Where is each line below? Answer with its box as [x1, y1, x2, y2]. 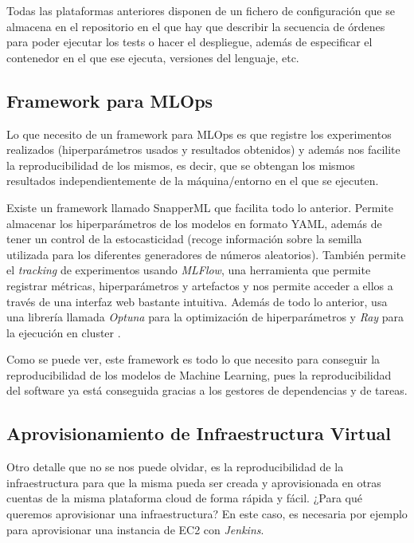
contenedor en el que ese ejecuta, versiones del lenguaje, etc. [6, 49, 299, 65]
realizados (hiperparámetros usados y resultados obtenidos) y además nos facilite [6, 141, 400, 158]
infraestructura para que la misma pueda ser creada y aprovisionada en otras [6, 474, 381, 490]
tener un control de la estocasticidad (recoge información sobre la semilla [6, 230, 362, 247]
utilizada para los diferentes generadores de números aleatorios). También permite [6, 246, 406, 262]
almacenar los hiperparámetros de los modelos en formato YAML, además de [6, 214, 382, 231]
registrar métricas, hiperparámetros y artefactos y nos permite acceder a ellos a [6, 277, 393, 293]
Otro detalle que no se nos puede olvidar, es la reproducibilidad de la [6, 458, 344, 475]
